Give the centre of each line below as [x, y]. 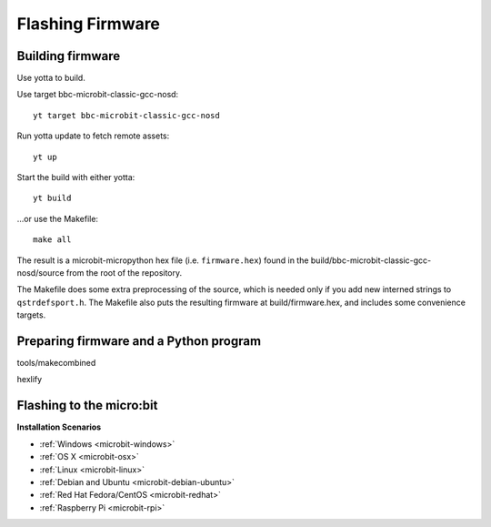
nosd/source [40, 272]
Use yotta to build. [51, 78]
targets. [31, 315]
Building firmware [69, 56]
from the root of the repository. [124, 272]
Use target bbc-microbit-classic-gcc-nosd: [98, 95]
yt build [52, 198]
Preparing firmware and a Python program [139, 341]
